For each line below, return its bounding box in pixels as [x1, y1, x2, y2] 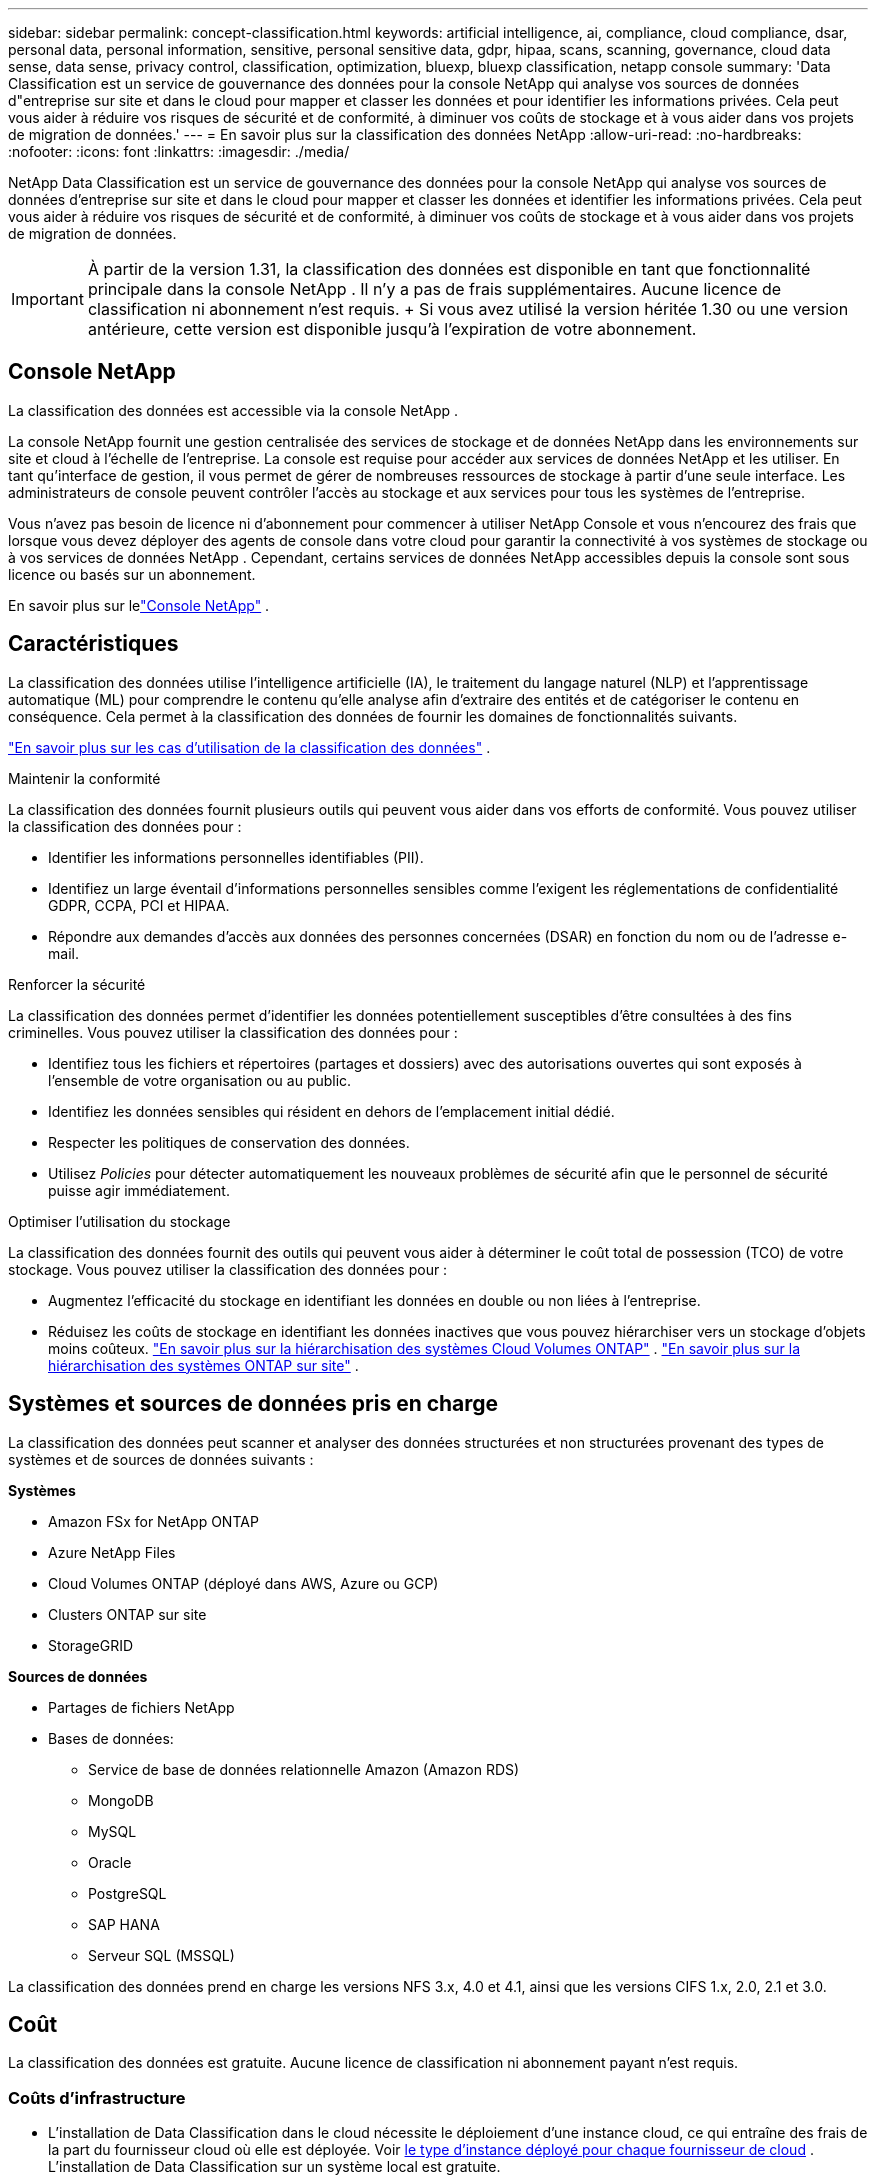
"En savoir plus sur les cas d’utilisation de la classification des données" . [8, 738, 491, 756]
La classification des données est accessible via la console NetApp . [8, 401, 459, 419]
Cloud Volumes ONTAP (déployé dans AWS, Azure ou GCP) [48, 1574, 439, 1592]
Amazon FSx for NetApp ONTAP [48, 1512, 259, 1530]
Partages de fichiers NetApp [48, 1698, 235, 1716]
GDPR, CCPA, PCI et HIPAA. [48, 896, 230, 914]
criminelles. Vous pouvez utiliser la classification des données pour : [8, 1023, 458, 1041]
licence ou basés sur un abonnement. [8, 565, 256, 583]
